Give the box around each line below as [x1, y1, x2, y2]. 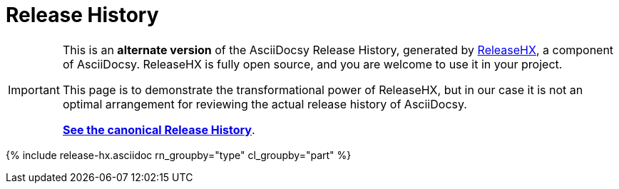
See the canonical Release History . [62, 122, 255, 137]
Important [8, 82, 60, 97]
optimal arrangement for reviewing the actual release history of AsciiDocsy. [62, 96, 467, 111]
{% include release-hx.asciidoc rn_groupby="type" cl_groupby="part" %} [6, 148, 352, 161]
